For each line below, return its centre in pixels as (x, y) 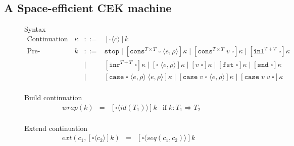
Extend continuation (56, 128)
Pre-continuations (34, 51)
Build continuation (53, 97)
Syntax (35, 29)
